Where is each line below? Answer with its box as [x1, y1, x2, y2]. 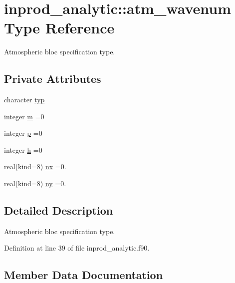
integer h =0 [4, 144, 42, 155]
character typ [4, 94, 45, 105]
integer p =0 [4, 128, 42, 138]
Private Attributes [4, 71, 101, 86]
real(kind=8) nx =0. [4, 161, 66, 172]
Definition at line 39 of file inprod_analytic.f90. [4, 243, 150, 253]
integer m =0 [4, 111, 44, 121]
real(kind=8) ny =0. [4, 178, 66, 189]
